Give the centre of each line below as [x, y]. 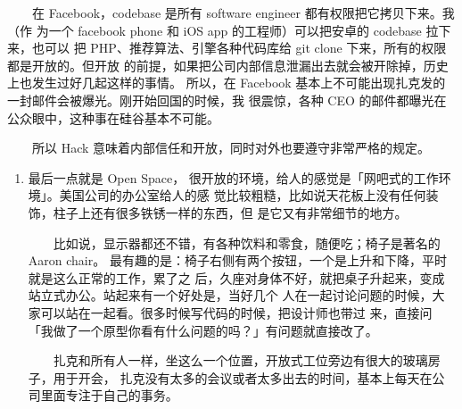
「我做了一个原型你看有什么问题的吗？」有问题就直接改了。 [203, 330]
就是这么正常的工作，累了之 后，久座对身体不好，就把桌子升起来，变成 [236, 277]
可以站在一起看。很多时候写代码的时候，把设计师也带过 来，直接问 [236, 312]
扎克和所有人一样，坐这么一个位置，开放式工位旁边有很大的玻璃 [240, 360]
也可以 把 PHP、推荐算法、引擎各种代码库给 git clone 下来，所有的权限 [239, 48]
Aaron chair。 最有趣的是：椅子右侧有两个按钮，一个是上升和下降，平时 [237, 260]
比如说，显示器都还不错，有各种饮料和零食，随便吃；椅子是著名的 [247, 242]
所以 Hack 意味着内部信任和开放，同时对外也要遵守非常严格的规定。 [231, 148]
